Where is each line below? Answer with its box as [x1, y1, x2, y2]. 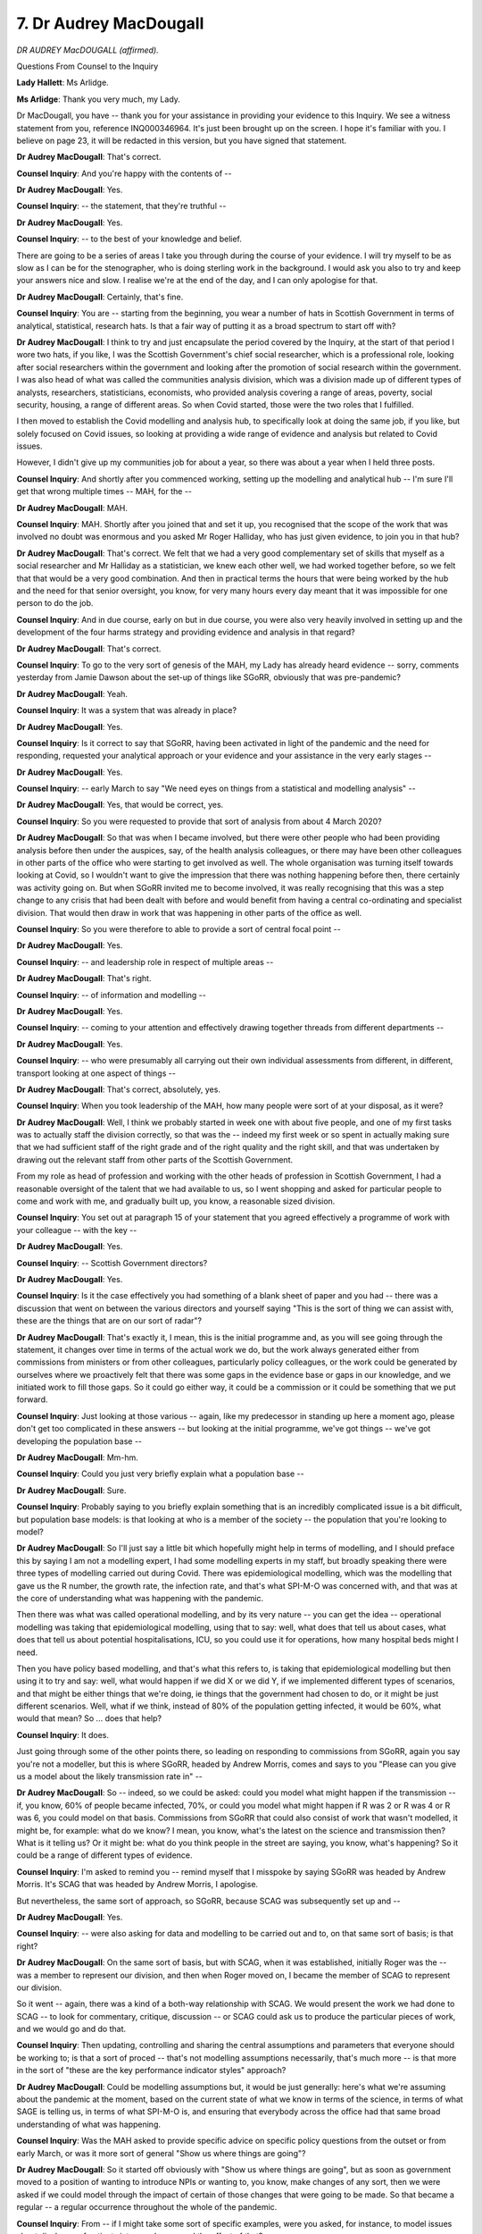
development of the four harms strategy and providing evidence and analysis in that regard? [16, 626, 356, 638]
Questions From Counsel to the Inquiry [16, 61, 159, 71]
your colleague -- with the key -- [16, 1224, 137, 1235]
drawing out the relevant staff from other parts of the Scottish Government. [16, 1154, 294, 1165]
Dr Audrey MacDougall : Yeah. [16, 688, 129, 699]
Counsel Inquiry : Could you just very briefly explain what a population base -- [16, 1468, 304, 1479]
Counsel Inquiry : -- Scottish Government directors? [16, 1257, 208, 1268]
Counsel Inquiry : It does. [16, 1729, 110, 1740]
